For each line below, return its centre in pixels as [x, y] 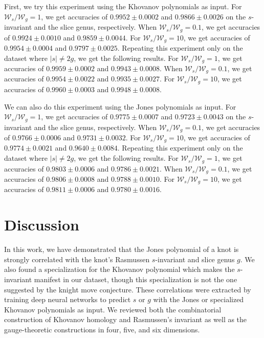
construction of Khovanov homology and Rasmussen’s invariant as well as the [126, 319]
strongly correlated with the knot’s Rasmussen [77, 259]
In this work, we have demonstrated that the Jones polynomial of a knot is [122, 249]
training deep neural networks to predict [68, 299]
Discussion [42, 225]
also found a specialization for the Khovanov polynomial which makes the [119, 269]
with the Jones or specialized [199, 299]
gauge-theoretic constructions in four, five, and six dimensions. [102, 329]
